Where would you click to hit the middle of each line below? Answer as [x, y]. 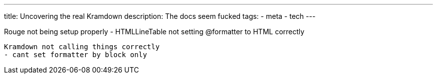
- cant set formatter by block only [76, 55]
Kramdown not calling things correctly [82, 47]
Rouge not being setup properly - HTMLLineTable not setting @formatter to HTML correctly [154, 32]
